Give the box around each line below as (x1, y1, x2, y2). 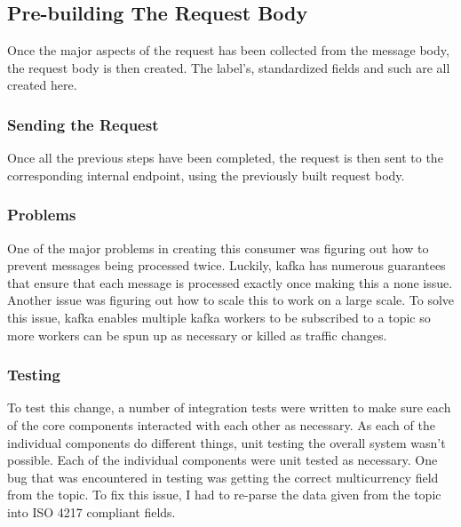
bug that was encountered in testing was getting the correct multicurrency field (7, 467, 439, 486)
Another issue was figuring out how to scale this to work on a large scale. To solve (7, 291, 455, 309)
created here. (7, 76, 77, 94)
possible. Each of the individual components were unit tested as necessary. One (7, 451, 438, 469)
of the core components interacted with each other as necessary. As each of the (7, 415, 435, 434)
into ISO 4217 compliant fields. (7, 502, 176, 521)
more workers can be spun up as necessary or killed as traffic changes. (7, 325, 387, 344)
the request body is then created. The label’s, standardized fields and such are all (7, 58, 450, 76)
